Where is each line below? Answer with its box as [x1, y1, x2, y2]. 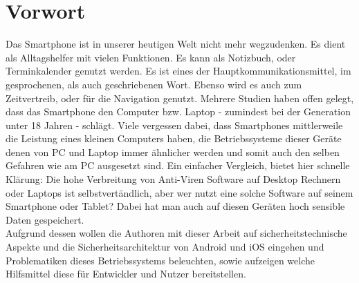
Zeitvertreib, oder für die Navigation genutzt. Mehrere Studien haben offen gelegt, [6, 90, 354, 105]
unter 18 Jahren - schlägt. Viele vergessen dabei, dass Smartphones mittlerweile [6, 117, 343, 132]
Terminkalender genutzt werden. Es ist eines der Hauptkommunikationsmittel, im [6, 64, 351, 78]
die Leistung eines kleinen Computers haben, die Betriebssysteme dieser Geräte [6, 131, 342, 146]
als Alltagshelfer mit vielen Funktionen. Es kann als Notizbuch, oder [6, 50, 296, 64]
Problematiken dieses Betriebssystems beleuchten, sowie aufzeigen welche [6, 253, 315, 267]
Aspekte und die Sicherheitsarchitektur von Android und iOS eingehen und [6, 240, 324, 254]
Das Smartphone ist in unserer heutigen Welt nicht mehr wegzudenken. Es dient [6, 37, 346, 51]
